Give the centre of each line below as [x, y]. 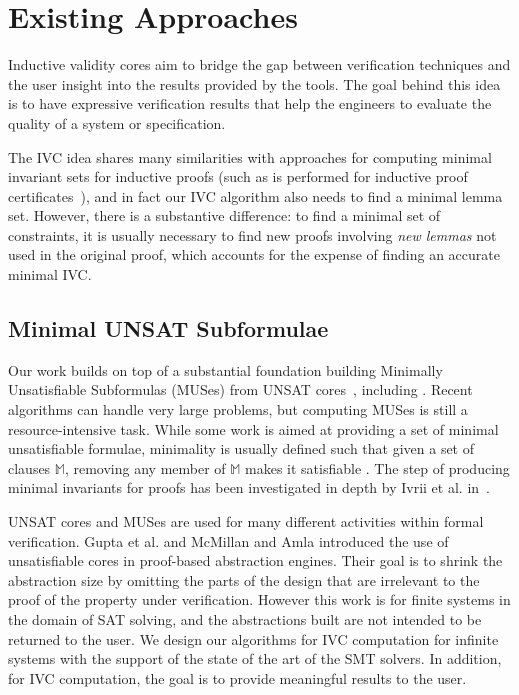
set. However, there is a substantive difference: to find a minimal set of [224, 215]
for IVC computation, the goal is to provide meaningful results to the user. [237, 677]
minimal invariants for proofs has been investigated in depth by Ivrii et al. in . [249, 487]
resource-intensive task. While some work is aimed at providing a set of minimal [253, 428]
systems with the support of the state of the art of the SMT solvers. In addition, [255, 658]
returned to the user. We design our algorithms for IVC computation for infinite [253, 638]
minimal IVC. [50, 274]
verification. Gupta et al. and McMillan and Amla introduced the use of [228, 540]
